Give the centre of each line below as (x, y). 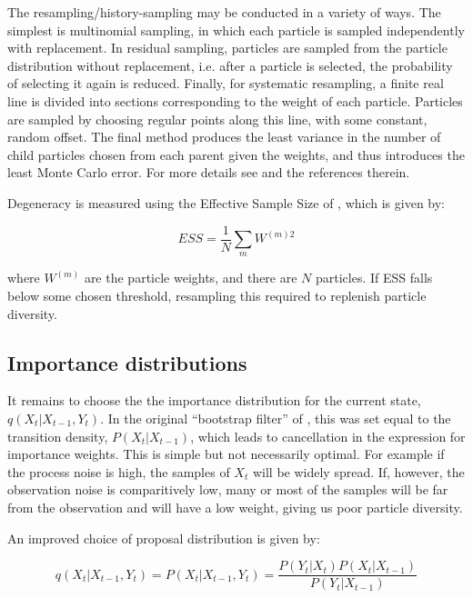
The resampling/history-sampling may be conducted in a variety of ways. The (224, 12)
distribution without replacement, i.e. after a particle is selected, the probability (230, 65)
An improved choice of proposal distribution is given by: (164, 538)
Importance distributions (127, 362)
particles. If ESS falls (374, 278)
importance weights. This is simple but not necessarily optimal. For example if (226, 454)
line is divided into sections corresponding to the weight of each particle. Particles (235, 100)
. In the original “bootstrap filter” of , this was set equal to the (276, 418)
